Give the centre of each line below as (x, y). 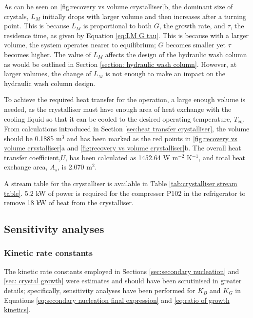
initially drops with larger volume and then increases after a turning (144, 16)
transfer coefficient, (32, 157)
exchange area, (26, 167)
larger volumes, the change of (48, 74)
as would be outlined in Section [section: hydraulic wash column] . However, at (120, 64)
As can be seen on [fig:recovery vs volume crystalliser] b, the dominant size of (118, 6)
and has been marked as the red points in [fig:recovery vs (152, 138)
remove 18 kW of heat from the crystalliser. (69, 202)
